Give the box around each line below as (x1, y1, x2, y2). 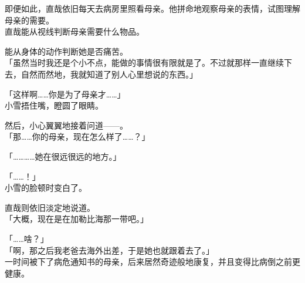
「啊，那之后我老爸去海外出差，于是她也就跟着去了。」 (5, 244, 214, 256)
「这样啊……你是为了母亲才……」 (5, 87, 126, 100)
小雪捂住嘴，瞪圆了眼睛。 (5, 99, 103, 112)
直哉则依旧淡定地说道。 (5, 201, 95, 213)
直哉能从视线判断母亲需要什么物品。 (5, 25, 144, 38)
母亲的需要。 (5, 14, 54, 26)
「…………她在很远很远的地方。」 (5, 150, 121, 162)
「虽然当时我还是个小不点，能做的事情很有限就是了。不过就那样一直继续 (5, 56, 284, 69)
